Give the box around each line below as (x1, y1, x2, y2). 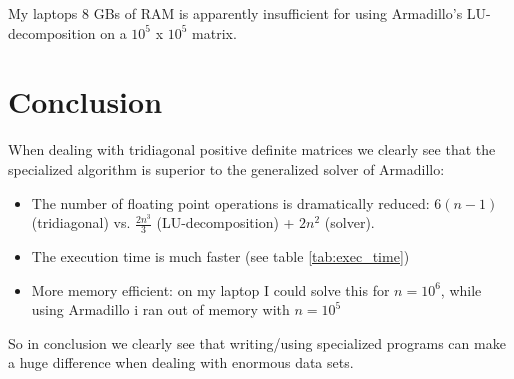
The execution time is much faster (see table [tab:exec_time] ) (31, 245, 410, 266)
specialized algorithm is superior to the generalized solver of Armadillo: (8, 158, 445, 179)
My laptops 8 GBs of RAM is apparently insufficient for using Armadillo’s (8, 3, 463, 23)
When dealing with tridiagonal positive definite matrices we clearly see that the (8, 139, 496, 160)
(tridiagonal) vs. (31, 212, 131, 233)
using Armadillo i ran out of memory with (31, 299, 290, 320)
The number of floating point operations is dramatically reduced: (31, 192, 430, 213)
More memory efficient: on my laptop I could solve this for (31, 279, 390, 300)
